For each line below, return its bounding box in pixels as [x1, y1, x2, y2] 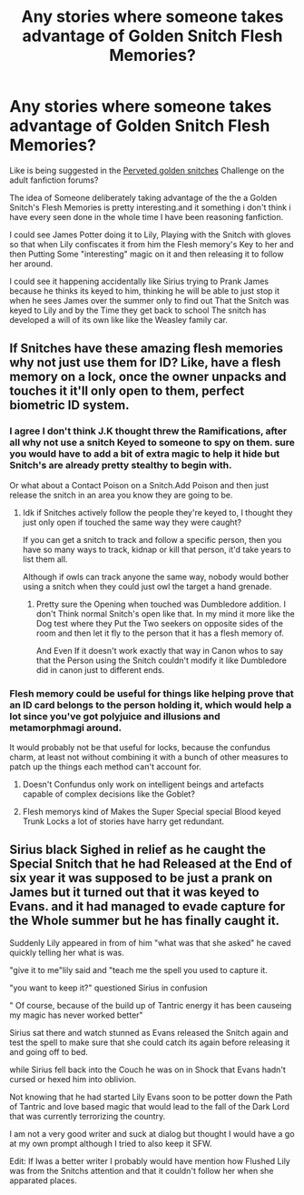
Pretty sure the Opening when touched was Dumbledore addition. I [35, 598, 287, 609]
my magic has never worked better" [9, 1009, 143, 1020]
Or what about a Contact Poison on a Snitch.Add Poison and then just [9, 479, 270, 490]
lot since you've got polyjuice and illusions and [9, 709, 221, 722]
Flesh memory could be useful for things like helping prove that [9, 687, 294, 699]
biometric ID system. [9, 397, 130, 413]
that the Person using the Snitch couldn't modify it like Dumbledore [35, 655, 288, 666]
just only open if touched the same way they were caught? [22, 517, 242, 527]
